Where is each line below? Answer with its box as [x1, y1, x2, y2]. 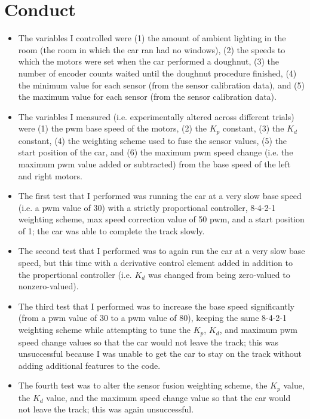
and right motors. [18, 169, 82, 182]
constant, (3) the [222, 122, 284, 134]
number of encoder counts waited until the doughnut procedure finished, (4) [18, 66, 297, 79]
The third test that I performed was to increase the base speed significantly [18, 299, 294, 312]
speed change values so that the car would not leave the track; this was [18, 335, 278, 348]
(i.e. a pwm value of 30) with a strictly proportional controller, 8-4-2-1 [18, 201, 276, 213]
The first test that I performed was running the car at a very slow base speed [18, 189, 302, 202]
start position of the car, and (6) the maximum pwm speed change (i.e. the [18, 146, 293, 158]
